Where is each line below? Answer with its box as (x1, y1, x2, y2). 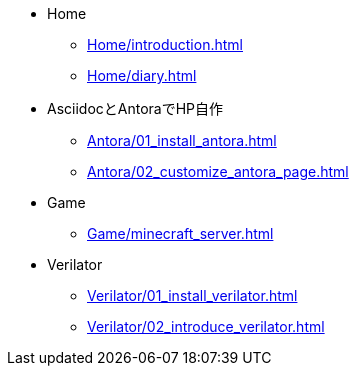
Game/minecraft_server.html (87, 225, 274, 242)
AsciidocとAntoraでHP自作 (47, 100, 224, 117)
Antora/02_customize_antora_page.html (87, 163, 349, 180)
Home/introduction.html (87, 36, 243, 53)
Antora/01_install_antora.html (87, 132, 277, 149)
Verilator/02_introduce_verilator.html (87, 318, 325, 335)
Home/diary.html (87, 67, 197, 84)
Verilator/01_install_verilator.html (87, 287, 298, 304)
